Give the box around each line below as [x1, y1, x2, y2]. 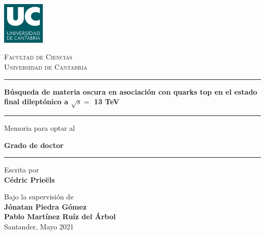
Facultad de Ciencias [4, 51, 72, 62]
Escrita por [4, 164, 39, 175]
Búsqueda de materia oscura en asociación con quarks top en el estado [4, 86, 257, 97]
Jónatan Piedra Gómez [4, 201, 87, 212]
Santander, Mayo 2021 [4, 221, 74, 232]
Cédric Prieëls [4, 174, 55, 185]
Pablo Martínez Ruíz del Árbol [4, 211, 116, 222]
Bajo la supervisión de [4, 191, 74, 202]
